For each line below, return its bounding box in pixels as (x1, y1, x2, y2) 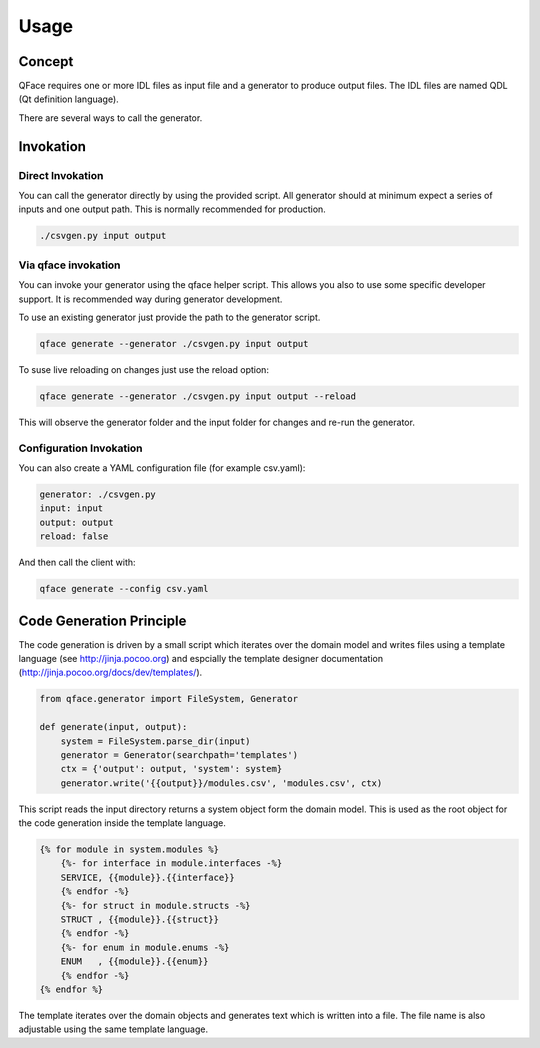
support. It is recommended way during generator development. (18, 293, 283, 305)
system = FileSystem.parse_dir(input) (60, 735, 251, 747)
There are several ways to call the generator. (18, 111, 203, 124)
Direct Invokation (18, 168, 104, 182)
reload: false (39, 531, 109, 542)
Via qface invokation (18, 258, 121, 272)
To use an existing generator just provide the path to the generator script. (18, 311, 321, 323)
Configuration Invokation (18, 441, 144, 455)
